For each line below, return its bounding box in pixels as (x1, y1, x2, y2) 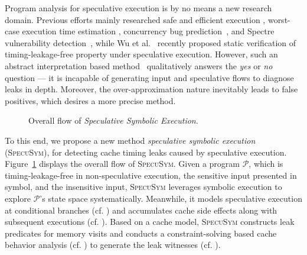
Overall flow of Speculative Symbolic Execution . (28, 114, 198, 127)
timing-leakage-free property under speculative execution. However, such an (5, 48, 278, 60)
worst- (267, 13, 290, 25)
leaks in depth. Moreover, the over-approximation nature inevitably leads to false (5, 83, 298, 95)
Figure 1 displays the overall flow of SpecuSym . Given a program (5, 157, 240, 170)
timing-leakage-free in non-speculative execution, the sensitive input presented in (5, 169, 297, 181)
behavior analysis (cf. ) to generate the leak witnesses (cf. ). (5, 238, 221, 251)
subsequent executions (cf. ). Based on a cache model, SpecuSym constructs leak (5, 215, 295, 228)
